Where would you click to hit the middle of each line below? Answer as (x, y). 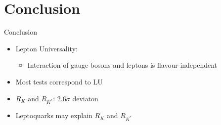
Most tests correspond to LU (59, 81)
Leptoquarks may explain (54, 115)
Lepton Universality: (46, 48)
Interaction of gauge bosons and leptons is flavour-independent (122, 65)
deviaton (85, 98)
